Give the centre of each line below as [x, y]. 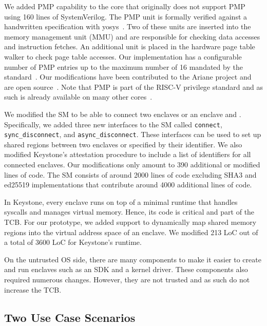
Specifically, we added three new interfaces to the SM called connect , [113, 124]
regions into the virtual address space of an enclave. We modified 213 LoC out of [131, 232]
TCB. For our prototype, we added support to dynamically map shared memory [130, 222]
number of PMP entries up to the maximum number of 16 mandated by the [123, 66]
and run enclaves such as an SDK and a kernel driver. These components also [126, 269]
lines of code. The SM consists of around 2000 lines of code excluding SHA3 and [130, 174]
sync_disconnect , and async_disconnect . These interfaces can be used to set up [133, 134]
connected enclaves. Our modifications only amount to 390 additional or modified [132, 165]
